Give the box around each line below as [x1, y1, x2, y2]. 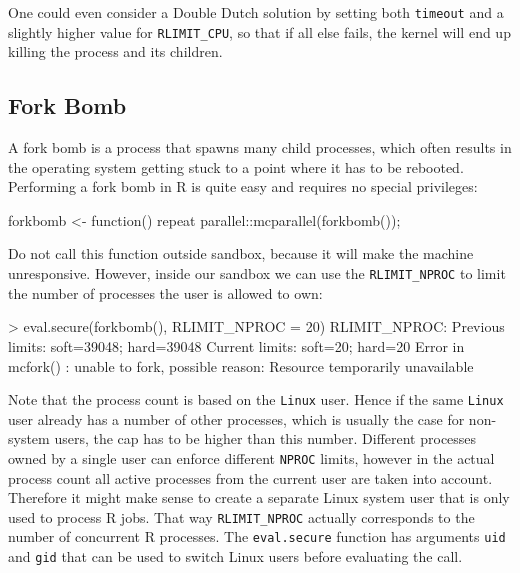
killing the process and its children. [8, 41, 223, 62]
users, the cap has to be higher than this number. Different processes [54, 428, 477, 449]
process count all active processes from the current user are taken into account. [8, 467, 493, 488]
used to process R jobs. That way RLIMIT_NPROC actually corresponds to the [8, 506, 475, 527]
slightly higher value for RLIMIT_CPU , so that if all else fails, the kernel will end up [8, 21, 511, 42]
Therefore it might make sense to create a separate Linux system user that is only [8, 487, 510, 508]
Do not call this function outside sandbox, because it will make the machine [8, 243, 474, 264]
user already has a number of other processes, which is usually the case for [8, 408, 465, 429]
